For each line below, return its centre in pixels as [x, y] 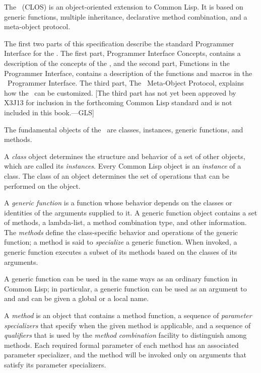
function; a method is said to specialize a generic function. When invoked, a [121, 242]
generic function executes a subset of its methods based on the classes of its [121, 252]
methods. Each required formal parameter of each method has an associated [121, 345]
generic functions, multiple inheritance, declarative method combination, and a [126, 16]
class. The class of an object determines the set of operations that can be [117, 175]
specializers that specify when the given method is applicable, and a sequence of [127, 325]
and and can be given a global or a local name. [77, 298]
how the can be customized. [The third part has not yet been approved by [120, 92]
